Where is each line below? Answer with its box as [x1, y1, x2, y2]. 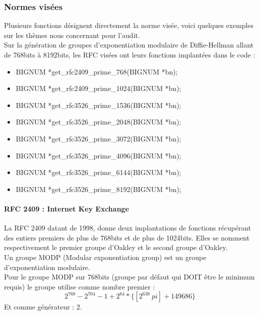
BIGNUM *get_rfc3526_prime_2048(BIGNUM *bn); [15, 116, 181, 127]
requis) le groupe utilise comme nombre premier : [4, 281, 155, 291]
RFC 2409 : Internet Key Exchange [4, 203, 129, 213]
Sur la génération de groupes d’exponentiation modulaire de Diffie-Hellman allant [4, 39, 254, 50]
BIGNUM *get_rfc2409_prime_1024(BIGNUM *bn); [15, 83, 181, 93]
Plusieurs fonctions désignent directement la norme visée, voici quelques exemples [4, 20, 253, 30]
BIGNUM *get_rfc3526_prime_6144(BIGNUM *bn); [15, 167, 181, 177]
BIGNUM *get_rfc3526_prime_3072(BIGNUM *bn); [15, 133, 181, 143]
